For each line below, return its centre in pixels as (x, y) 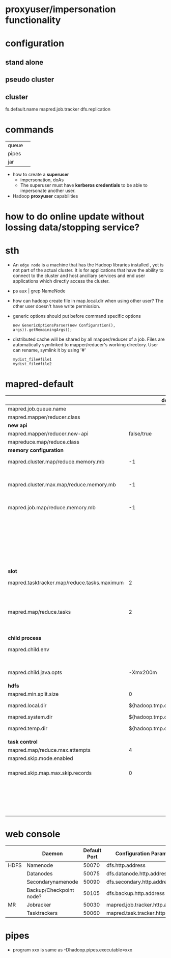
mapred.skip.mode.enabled (40, 758)
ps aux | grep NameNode (39, 291)
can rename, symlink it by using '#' (49, 350)
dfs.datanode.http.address (138, 873)
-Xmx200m (143, 672)
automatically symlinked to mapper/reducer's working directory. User (85, 345)
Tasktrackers (42, 913)
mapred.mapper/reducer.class (44, 417)
